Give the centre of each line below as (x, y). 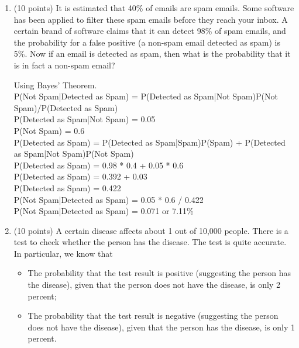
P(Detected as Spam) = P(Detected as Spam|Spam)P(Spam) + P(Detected (149, 142)
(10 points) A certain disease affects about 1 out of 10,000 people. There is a (151, 230)
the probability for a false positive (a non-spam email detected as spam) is (147, 42)
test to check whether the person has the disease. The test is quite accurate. (150, 242)
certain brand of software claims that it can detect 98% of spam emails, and (150, 31)
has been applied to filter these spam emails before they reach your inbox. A (151, 19)
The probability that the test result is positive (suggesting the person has (159, 273)
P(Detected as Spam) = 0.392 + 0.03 (80, 176)
